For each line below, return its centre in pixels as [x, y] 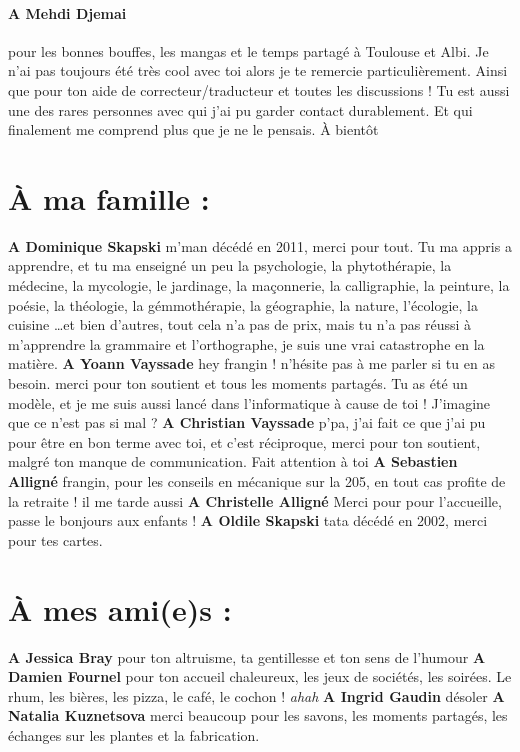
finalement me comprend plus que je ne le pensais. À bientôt [193, 129]
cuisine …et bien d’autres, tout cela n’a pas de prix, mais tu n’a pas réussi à [240, 324]
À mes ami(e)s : [120, 608]
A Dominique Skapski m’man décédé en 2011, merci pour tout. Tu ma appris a [260, 245]
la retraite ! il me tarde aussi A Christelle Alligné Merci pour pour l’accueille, [255, 500]
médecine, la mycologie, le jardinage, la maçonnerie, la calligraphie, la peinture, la [259, 285]
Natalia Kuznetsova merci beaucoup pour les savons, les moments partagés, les [258, 715]
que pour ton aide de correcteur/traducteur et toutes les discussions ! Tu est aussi [259, 89]
